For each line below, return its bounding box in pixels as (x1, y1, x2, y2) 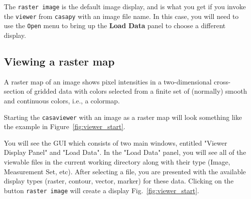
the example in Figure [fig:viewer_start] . (4, 121, 125, 132)
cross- (214, 76, 231, 86)
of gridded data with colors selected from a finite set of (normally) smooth (26, 86, 247, 96)
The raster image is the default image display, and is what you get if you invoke (4, 1, 246, 11)
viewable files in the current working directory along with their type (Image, (4, 156, 230, 166)
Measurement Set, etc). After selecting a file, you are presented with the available (4, 166, 246, 176)
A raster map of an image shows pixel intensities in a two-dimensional (4, 76, 212, 86)
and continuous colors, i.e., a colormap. (4, 95, 120, 105)
